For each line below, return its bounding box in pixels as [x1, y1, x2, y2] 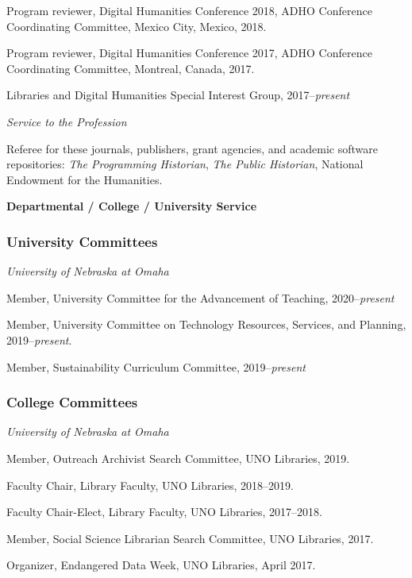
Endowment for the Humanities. [6, 171, 163, 187]
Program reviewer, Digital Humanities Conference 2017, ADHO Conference [6, 44, 372, 61]
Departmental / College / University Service [6, 198, 257, 214]
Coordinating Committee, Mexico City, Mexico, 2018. [6, 17, 267, 34]
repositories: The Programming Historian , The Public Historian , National [6, 156, 364, 172]
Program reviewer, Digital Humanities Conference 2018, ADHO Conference [6, 2, 372, 18]
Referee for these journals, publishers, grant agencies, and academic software [6, 140, 378, 156]
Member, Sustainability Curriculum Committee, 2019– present [6, 358, 306, 375]
